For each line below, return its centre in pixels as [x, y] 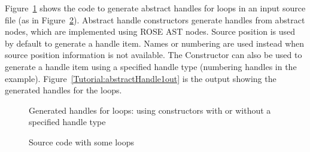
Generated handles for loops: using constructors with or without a [150, 110]
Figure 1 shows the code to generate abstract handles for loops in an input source [155, 8]
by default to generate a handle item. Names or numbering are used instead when [155, 43]
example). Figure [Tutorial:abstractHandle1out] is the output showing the [141, 78]
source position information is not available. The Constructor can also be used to [154, 55]
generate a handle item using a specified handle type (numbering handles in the [151, 66]
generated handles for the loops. [63, 90]
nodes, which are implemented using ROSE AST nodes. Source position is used [150, 31]
